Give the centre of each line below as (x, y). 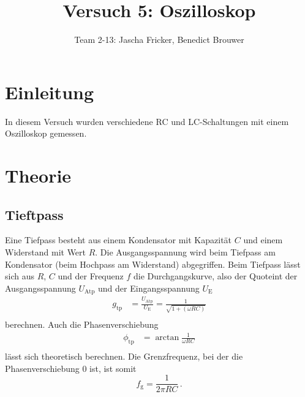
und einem (263, 240)
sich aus (20, 276)
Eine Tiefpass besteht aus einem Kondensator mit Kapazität (119, 240)
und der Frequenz (91, 276)
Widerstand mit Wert (46, 252)
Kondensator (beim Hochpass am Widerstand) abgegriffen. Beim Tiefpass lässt (153, 264)
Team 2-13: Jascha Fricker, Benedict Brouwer (159, 40)
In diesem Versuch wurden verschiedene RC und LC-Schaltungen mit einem (147, 121)
